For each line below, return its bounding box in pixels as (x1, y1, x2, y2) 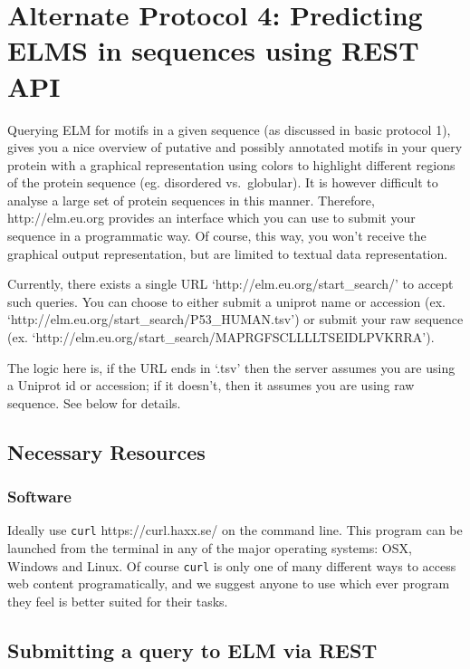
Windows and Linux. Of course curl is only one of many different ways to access (7, 556, 456, 575)
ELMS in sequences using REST (7, 32, 419, 69)
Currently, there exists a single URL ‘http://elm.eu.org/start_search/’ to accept (7, 274, 454, 293)
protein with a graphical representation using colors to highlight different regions (7, 155, 456, 174)
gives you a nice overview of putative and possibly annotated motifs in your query (7, 138, 463, 157)
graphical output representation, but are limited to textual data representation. (7, 244, 448, 263)
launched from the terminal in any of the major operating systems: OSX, (7, 539, 412, 558)
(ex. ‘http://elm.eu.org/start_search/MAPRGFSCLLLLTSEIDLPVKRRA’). (7, 328, 435, 347)
